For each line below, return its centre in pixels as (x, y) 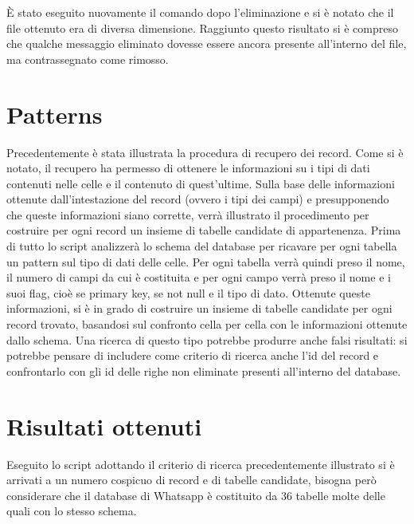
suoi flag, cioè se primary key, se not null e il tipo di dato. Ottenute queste (188, 292)
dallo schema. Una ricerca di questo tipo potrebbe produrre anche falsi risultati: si (207, 339)
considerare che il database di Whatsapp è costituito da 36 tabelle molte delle (196, 495)
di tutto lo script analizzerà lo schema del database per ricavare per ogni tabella (202, 246)
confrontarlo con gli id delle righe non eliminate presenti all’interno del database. (204, 370)
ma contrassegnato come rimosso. (88, 59)
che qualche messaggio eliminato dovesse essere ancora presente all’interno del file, (207, 43)
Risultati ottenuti (104, 426)
